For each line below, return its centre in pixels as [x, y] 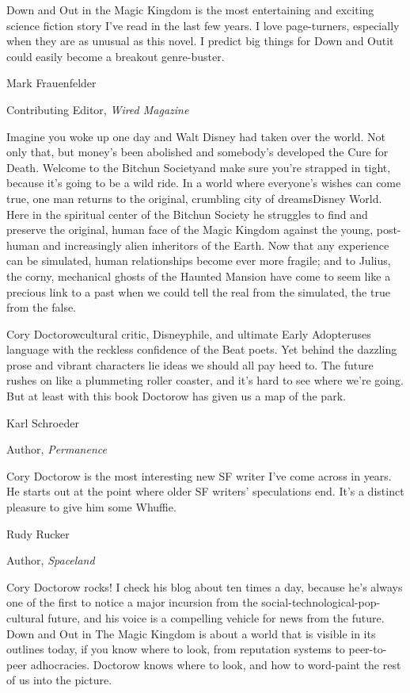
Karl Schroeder [43, 422]
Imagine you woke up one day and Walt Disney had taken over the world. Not [196, 136]
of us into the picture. [59, 680]
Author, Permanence [57, 449]
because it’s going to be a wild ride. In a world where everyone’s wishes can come [204, 183]
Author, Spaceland [51, 560]
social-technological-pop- [321, 602]
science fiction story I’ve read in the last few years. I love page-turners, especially [203, 25]
